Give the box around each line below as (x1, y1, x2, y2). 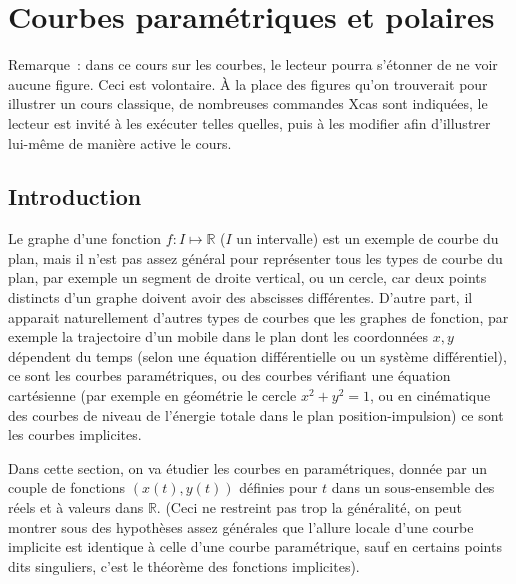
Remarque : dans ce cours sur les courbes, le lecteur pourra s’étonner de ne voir (8, 54, 498, 75)
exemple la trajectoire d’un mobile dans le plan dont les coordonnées (8, 326, 428, 347)
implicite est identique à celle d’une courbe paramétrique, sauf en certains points (8, 536, 502, 557)
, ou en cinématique (370, 385, 491, 406)
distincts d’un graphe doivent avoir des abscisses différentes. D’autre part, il (8, 287, 473, 308)
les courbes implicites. (8, 424, 142, 445)
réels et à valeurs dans (8, 497, 144, 518)
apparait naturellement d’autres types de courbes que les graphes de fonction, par (8, 306, 509, 327)
